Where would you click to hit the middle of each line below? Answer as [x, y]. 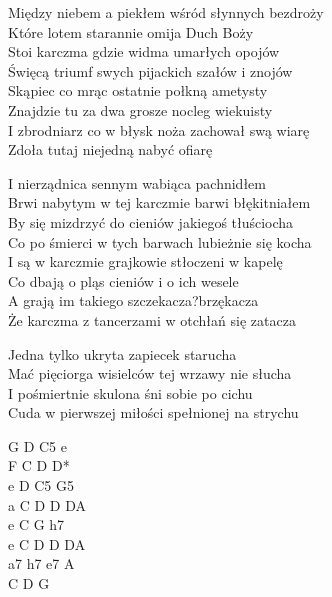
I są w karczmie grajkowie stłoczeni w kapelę [145, 261]
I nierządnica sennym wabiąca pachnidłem [137, 182]
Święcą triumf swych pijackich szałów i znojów [150, 70]
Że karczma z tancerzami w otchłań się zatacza [152, 319]
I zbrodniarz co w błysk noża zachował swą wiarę [159, 129]
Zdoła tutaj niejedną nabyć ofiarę [110, 149]
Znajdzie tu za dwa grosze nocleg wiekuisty [140, 109]
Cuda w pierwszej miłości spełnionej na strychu [153, 412]
